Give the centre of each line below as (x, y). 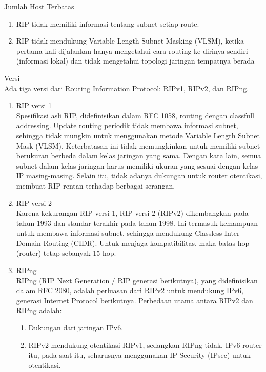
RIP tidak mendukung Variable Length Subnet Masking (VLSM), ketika (130, 41)
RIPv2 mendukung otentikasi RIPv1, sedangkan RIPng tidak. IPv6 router (145, 345)
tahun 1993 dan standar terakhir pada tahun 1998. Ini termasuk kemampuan (137, 223)
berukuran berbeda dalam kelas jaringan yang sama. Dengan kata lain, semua (139, 156)
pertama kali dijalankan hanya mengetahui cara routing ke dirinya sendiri (132, 50)
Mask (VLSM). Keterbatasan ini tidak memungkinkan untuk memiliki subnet (138, 145)
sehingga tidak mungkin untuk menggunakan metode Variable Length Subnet (138, 135)
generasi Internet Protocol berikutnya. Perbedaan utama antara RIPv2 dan (135, 300)
